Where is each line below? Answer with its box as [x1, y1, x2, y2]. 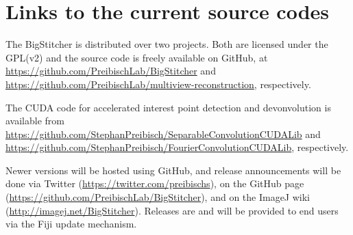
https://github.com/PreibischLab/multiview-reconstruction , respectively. [5, 77, 311, 91]
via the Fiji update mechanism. [5, 217, 137, 231]
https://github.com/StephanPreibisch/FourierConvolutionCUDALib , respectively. [5, 140, 349, 154]
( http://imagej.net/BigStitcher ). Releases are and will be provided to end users [5, 203, 339, 217]
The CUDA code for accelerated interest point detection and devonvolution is [5, 100, 331, 114]
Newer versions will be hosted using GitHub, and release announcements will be [5, 163, 341, 177]
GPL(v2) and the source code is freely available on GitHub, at [5, 50, 268, 64]
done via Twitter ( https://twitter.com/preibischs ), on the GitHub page [5, 176, 304, 191]
